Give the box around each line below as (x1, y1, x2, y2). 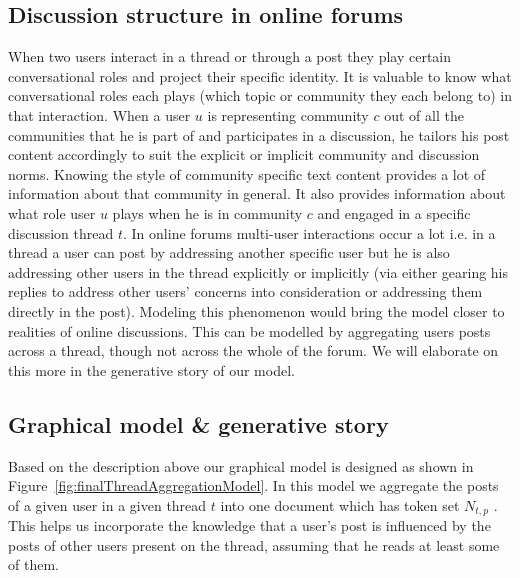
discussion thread (8, 222, 114, 243)
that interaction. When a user (8, 104, 191, 125)
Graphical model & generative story (8, 408, 389, 439)
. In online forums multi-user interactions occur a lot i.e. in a (123, 222, 496, 243)
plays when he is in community (112, 202, 303, 223)
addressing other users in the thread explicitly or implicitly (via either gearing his (8, 261, 509, 282)
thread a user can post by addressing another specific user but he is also (8, 242, 450, 263)
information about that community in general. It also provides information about (8, 183, 506, 204)
